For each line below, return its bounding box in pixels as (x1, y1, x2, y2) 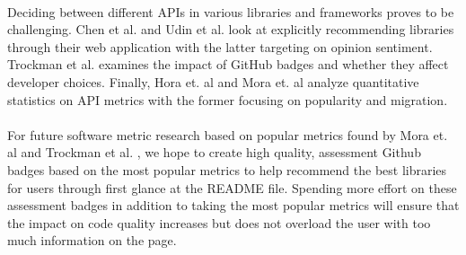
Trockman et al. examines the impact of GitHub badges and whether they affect (7, 55, 449, 74)
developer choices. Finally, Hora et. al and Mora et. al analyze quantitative (7, 72, 419, 91)
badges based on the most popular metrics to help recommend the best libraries (7, 160, 447, 179)
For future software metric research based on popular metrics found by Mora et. (7, 125, 448, 144)
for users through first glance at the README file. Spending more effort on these (7, 178, 457, 197)
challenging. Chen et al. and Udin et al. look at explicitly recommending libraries (7, 20, 454, 39)
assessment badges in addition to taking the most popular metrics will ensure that (7, 196, 460, 215)
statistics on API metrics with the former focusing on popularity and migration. (7, 90, 448, 109)
